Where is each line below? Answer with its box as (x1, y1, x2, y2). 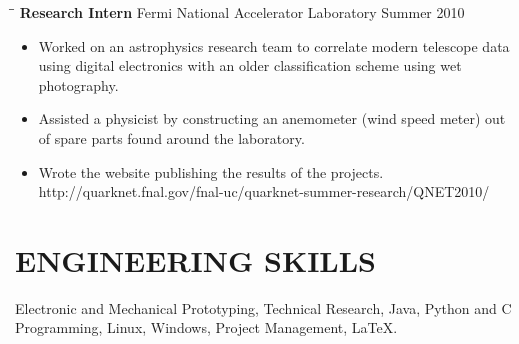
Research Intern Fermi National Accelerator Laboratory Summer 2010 (19, 2, 465, 22)
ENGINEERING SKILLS (15, 239, 377, 280)
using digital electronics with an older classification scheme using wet (38, 55, 462, 76)
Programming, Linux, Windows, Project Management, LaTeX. (15, 317, 398, 338)
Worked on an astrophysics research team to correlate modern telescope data (38, 35, 510, 56)
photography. (38, 74, 119, 95)
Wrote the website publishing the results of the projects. (38, 161, 384, 182)
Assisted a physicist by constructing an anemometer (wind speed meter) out (38, 108, 506, 129)
